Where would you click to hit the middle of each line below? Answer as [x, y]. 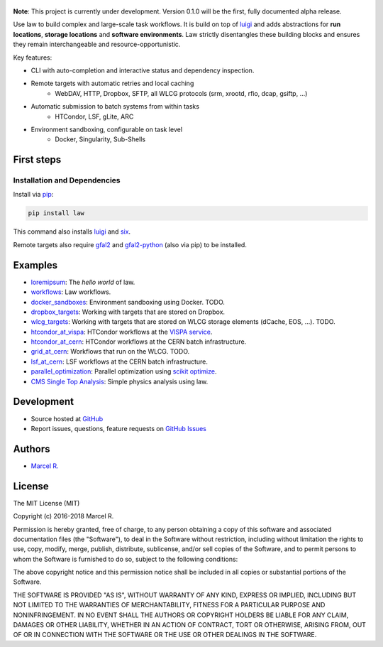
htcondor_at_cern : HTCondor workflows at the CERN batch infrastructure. [139, 342]
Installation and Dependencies [67, 180]
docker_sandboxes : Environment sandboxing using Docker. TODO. [128, 302]
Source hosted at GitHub [67, 418]
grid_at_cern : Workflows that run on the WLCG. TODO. [110, 352]
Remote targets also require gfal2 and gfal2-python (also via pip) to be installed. [130, 244]
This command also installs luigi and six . [72, 232]
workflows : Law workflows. [71, 292]
